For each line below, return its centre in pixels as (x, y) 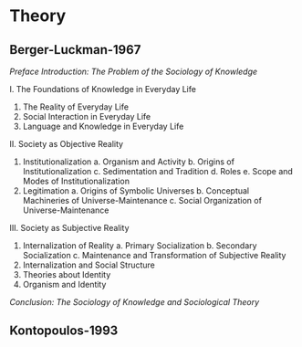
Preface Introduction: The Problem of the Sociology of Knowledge (134, 71)
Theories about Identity (67, 274)
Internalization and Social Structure (89, 265)
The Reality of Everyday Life (76, 107)
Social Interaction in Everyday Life (87, 116)
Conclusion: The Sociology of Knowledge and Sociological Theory (135, 302)
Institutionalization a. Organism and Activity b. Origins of (129, 162)
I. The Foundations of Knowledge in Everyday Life (103, 89)
